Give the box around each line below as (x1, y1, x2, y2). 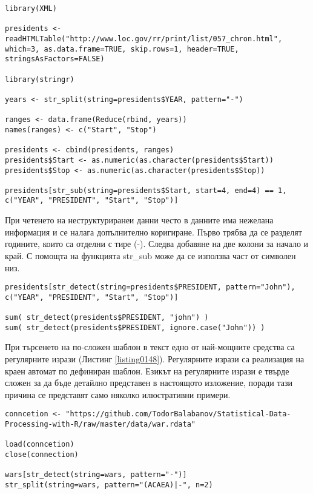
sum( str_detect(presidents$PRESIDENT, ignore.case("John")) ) (5, 323, 265, 332)
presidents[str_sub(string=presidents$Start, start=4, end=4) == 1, (5, 186, 287, 195)
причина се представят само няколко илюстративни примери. (5, 388, 231, 401)
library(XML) (5, 4, 57, 13)
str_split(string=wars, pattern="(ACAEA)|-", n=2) (5, 480, 213, 489)
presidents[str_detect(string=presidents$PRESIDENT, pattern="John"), (5, 283, 295, 292)
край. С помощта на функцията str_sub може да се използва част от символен (5, 249, 296, 262)
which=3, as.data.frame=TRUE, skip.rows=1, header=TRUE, (5, 44, 239, 53)
